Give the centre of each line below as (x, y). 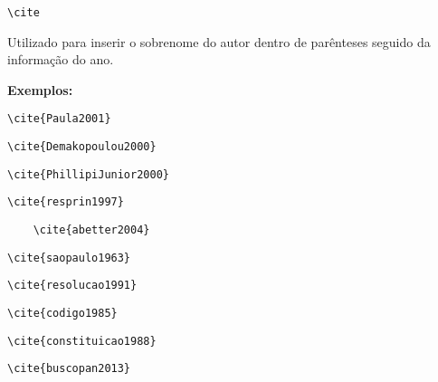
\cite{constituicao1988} (82, 341)
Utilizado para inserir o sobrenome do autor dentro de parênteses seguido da (219, 41)
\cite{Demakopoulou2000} (82, 147)
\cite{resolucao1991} (72, 286)
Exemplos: (40, 89)
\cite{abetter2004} (91, 230)
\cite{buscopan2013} (69, 369)
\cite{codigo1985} (62, 314)
